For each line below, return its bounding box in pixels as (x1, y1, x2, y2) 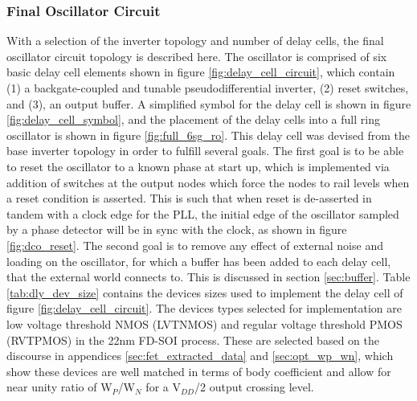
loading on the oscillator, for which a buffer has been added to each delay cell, (6, 252, 391, 269)
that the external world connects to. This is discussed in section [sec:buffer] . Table (6, 268, 411, 285)
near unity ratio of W (6, 378, 112, 395)
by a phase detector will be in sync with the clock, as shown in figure (6, 221, 347, 238)
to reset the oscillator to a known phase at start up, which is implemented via (6, 158, 390, 174)
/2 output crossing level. (194, 378, 314, 395)
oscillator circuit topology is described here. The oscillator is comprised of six (6, 47, 387, 64)
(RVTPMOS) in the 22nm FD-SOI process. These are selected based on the (6, 331, 379, 348)
